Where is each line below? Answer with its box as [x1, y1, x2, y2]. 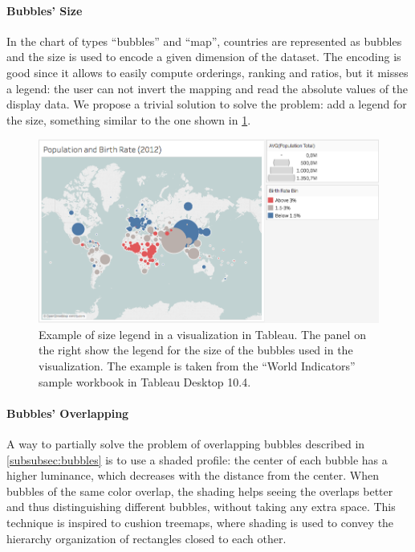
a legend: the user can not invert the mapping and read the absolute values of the [6, 80, 409, 96]
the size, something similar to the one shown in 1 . [6, 111, 251, 128]
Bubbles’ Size [6, 2, 83, 18]
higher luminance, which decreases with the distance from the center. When [6, 467, 379, 484]
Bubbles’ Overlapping [6, 404, 129, 421]
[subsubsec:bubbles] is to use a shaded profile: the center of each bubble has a [6, 451, 388, 468]
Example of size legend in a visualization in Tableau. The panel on [39, 325, 366, 342]
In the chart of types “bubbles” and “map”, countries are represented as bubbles [6, 32, 402, 49]
